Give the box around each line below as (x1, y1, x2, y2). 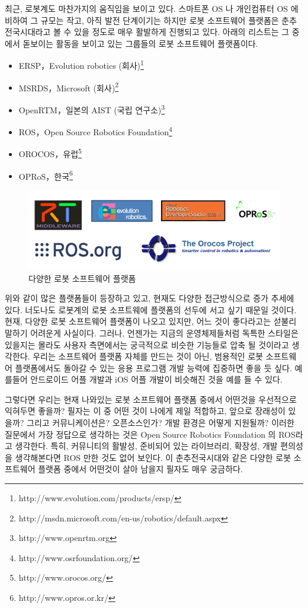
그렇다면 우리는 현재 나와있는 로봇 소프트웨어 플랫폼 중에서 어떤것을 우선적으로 (5, 393, 297, 405)
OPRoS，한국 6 (18, 168, 73, 182)
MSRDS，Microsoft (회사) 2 (18, 79, 119, 94)
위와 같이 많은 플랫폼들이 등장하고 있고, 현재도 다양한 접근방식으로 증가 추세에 (5, 292, 294, 304)
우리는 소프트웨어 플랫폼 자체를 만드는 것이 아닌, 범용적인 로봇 (33, 350, 264, 362)
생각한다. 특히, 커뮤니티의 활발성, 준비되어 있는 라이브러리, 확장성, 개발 (15, 440, 278, 452)
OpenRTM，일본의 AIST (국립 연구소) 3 (18, 101, 165, 116)
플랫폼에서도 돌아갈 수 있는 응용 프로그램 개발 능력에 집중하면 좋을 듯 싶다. (15, 361, 292, 374)
